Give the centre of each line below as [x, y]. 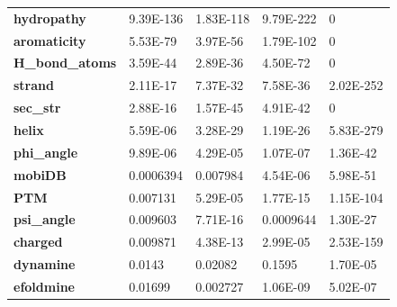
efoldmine [44, 286]
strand [34, 85]
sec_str [37, 108]
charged [38, 242]
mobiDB [40, 174]
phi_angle [46, 152]
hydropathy [50, 18]
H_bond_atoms [65, 63]
